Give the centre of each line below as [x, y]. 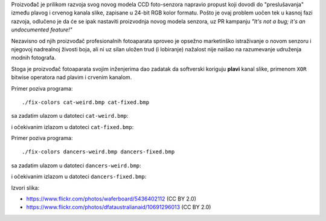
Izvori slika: [25, 188]
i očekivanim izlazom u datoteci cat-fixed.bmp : [72, 127]
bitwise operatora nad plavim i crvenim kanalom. [72, 77]
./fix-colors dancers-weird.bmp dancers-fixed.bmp [98, 152]
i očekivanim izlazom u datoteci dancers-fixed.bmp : [79, 177]
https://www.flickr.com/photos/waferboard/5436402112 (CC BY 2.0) [111, 199]
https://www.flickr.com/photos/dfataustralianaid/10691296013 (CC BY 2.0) [119, 207]
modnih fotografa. [34, 58]
